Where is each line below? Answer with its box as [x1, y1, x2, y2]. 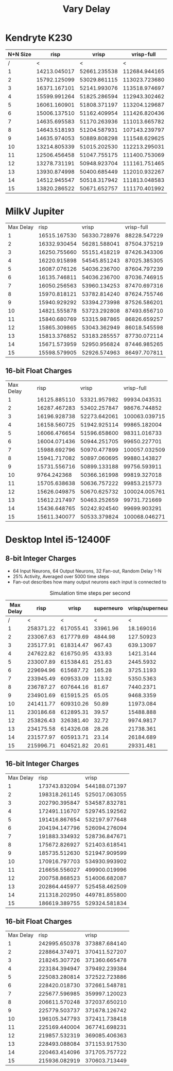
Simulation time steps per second [49, 589, 130, 596]
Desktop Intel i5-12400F [5, 533, 111, 545]
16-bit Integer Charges [5, 759, 79, 768]
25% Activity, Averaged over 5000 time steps [12, 573, 110, 579]
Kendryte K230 [5, 32, 73, 44]
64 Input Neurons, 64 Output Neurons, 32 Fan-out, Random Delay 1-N [12, 567, 162, 574]
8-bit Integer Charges [5, 554, 76, 563]
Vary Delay [62, 3, 111, 15]
